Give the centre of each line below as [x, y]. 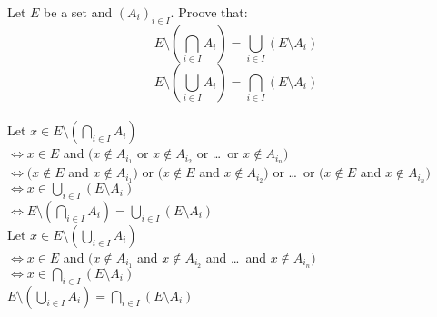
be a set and [78, 12]
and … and [236, 257]
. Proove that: [209, 12]
